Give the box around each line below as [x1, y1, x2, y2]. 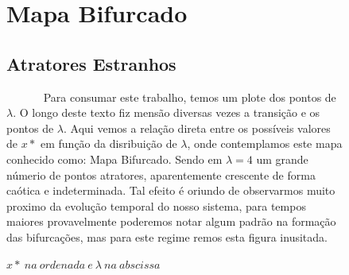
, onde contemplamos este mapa [187, 135, 343, 152]
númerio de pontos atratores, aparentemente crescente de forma [6, 166, 316, 183]
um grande [256, 150, 308, 167]
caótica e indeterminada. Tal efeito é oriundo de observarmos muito [6, 182, 335, 199]
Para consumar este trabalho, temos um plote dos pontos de [43, 88, 336, 105]
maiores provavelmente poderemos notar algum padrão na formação [6, 213, 336, 230]
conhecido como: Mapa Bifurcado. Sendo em [6, 150, 223, 167]
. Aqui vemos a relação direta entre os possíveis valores [64, 119, 331, 136]
